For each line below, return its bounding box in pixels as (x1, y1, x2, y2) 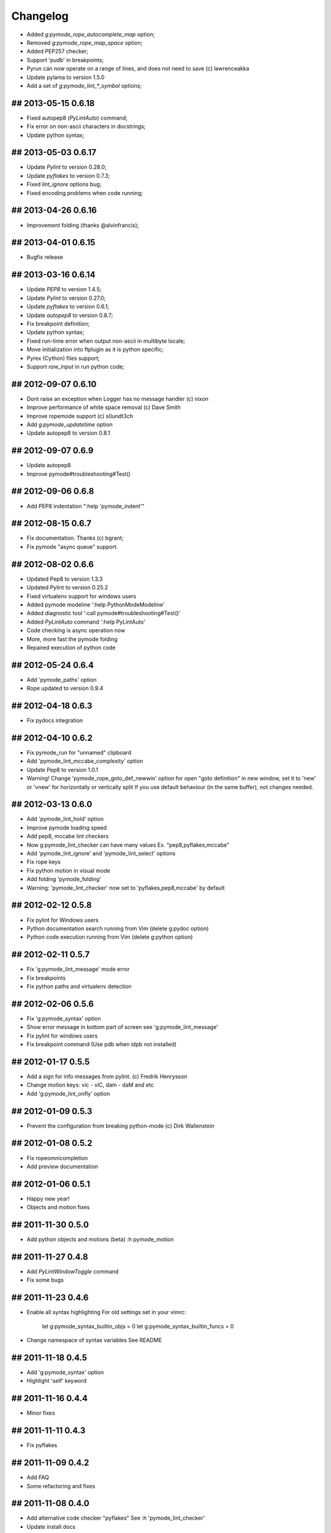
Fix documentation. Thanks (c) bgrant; (26, 534, 124, 542)
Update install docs (26, 1523, 76, 1530)
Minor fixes (26, 1409, 55, 1416)
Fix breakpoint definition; (26, 319, 90, 327)
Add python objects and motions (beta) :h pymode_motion (26, 1236, 174, 1243)
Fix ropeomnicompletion (26, 1154, 88, 1161)
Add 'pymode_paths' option (26, 676, 97, 683)
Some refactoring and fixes (26, 1482, 96, 1489)
